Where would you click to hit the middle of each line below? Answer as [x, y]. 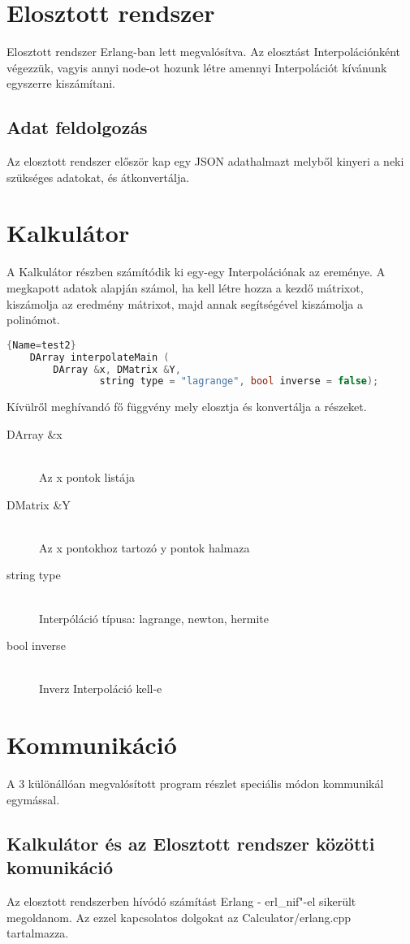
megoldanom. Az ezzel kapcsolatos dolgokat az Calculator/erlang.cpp [179, 917]
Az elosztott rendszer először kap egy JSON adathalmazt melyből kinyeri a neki [205, 161]
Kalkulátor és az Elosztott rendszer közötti [191, 843]
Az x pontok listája [87, 477]
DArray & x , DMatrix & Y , [117, 369]
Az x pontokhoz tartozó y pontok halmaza [145, 547]
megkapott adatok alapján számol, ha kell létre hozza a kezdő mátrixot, [185, 288]
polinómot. [33, 320]
